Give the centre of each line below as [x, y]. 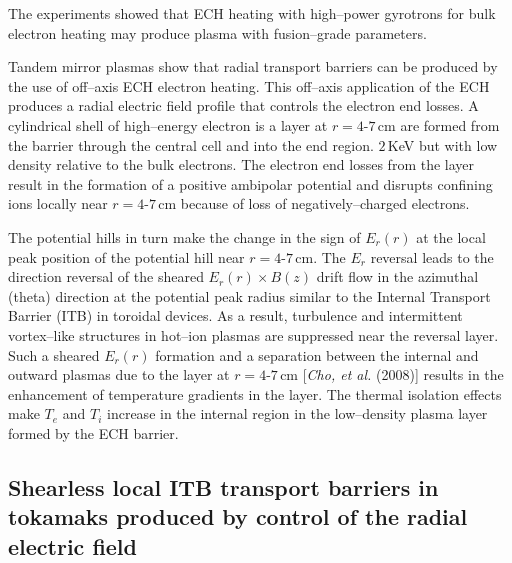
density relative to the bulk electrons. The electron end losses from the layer [241, 164]
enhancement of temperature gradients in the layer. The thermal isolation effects [255, 393]
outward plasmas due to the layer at [119, 374]
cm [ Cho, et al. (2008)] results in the [392, 374]
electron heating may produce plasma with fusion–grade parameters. [217, 32]
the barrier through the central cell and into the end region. [191, 144]
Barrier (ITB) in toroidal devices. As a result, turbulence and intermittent [235, 315]
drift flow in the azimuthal [397, 276]
